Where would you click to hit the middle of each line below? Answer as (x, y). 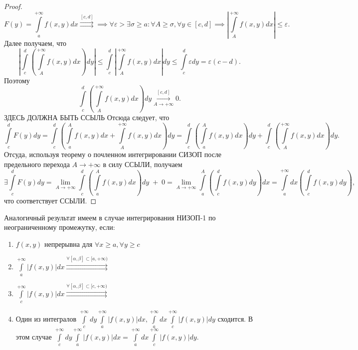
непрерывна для (68, 244)
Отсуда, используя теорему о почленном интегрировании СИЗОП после (113, 154)
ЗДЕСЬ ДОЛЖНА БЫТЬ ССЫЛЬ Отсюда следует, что (87, 117)
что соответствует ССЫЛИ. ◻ (50, 201)
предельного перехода (37, 164)
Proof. (13, 6)
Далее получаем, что (35, 43)
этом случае (34, 336)
